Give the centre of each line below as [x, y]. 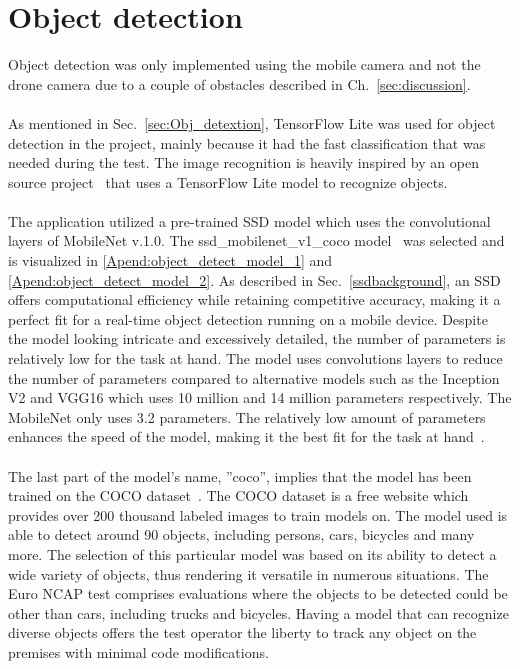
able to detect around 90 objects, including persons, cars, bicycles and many [241, 534]
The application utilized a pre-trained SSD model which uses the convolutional [249, 220]
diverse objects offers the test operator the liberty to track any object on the [242, 632]
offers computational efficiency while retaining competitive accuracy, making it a [254, 299]
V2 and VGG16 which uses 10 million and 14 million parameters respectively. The [260, 397]
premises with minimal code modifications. [138, 651]
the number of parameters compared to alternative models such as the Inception [254, 377]
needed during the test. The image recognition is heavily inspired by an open [243, 162]
